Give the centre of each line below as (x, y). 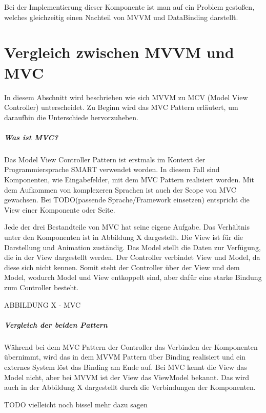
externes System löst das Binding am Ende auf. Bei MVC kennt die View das (126, 367)
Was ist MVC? (31, 137)
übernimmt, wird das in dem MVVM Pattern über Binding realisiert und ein (125, 357)
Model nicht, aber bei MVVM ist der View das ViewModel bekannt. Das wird (127, 377)
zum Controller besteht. (42, 287)
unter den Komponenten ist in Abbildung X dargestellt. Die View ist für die (124, 237)
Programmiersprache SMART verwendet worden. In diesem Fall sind (112, 169)
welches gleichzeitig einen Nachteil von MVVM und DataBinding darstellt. (121, 17)
